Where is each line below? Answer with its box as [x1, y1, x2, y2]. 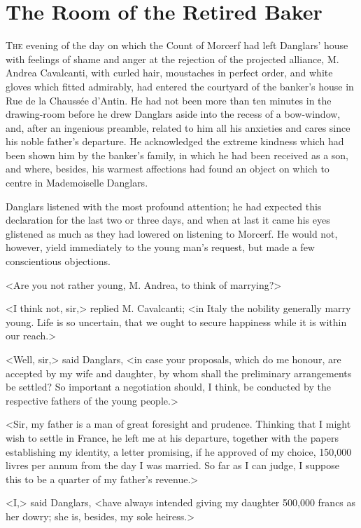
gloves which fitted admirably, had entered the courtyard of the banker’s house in [6, 79, 354, 93]
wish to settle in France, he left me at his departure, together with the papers [6, 430, 339, 445]
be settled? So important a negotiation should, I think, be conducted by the [6, 379, 331, 394]
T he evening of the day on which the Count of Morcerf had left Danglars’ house [6, 38, 348, 53]
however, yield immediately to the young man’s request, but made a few [6, 240, 315, 255]
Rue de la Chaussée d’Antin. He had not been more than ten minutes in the [6, 93, 332, 107]
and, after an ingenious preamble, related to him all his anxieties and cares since [6, 120, 351, 135]
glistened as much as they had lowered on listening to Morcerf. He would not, [6, 226, 338, 241]
